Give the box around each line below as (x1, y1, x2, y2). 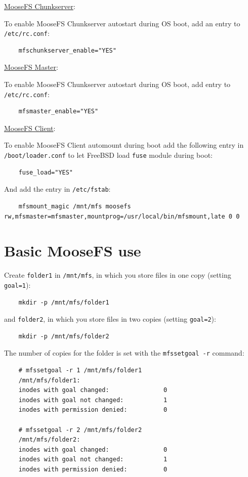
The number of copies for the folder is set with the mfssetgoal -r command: (4, 348, 244, 358)
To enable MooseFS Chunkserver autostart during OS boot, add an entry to (4, 18, 240, 28)
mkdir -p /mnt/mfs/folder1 (18, 298, 109, 306)
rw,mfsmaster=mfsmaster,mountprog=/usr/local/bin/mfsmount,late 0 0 (4, 212, 240, 220)
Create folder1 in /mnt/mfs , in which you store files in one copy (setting (4, 270, 231, 280)
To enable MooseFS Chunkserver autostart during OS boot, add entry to (4, 79, 231, 90)
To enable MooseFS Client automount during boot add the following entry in (4, 140, 244, 150)
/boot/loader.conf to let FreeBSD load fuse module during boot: (4, 150, 213, 160)
